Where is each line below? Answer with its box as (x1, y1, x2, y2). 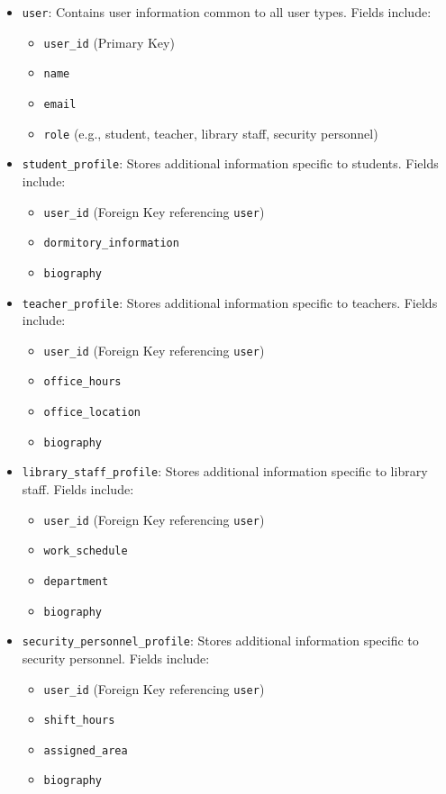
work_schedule (43, 545, 128, 558)
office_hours (43, 375, 122, 389)
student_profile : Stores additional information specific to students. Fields (22, 154, 439, 173)
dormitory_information (43, 237, 179, 250)
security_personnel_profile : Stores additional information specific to (22, 631, 419, 650)
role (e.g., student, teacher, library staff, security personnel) (43, 123, 378, 142)
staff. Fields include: (22, 480, 134, 499)
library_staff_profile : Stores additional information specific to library (22, 462, 428, 481)
